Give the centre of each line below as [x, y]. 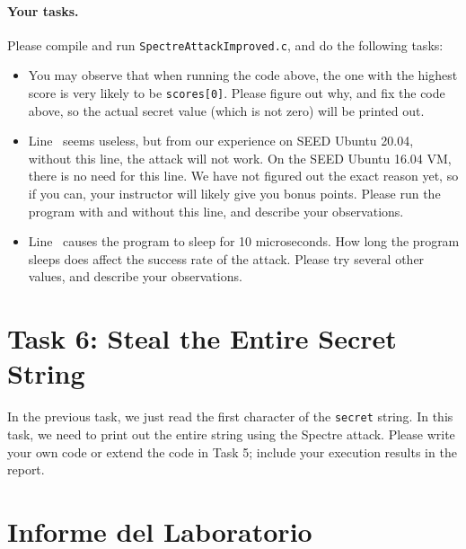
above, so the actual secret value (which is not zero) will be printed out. [226, 110]
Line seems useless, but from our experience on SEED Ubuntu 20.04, [221, 141]
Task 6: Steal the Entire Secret [202, 338]
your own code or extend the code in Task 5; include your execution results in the [232, 452]
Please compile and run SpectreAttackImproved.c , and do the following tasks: [225, 44]
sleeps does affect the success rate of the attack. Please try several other [226, 258]
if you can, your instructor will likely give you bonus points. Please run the [234, 194]
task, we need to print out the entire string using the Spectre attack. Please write [231, 434]
